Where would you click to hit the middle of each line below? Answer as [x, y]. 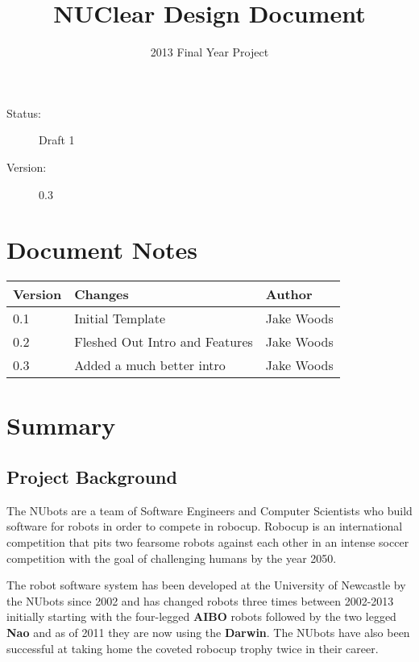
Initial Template [120, 319]
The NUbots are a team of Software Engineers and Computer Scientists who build [209, 510]
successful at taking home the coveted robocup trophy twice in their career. [193, 648]
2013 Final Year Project [209, 52]
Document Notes [102, 250]
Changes [102, 294]
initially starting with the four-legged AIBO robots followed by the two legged [201, 616]
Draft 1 [57, 140]
